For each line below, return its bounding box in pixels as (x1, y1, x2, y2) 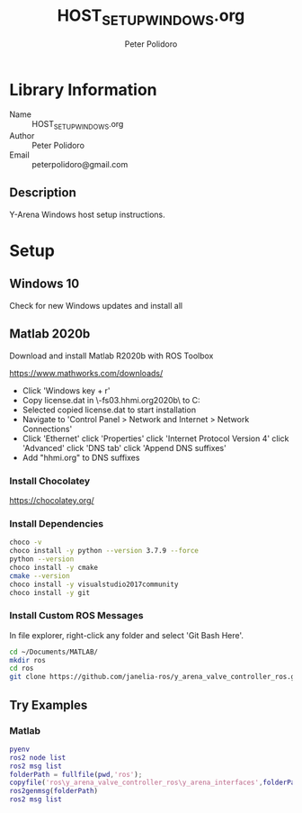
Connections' (22, 423, 73, 434)
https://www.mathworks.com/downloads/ (9, 367, 164, 378)
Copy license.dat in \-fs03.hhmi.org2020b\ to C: (22, 394, 200, 405)
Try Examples (9, 697, 88, 712)
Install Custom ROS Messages (9, 610, 144, 622)
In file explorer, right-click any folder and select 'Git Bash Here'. (9, 629, 244, 640)
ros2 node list (9, 753, 67, 762)
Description (9, 185, 76, 201)
